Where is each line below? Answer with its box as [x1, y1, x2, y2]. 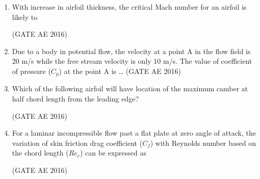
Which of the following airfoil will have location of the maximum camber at [12, 83, 248, 94]
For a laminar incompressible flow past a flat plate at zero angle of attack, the [12, 127, 256, 138]
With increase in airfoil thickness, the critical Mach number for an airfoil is [12, 2, 247, 12]
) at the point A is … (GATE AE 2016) [59, 65, 181, 76]
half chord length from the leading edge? [12, 93, 139, 104]
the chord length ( [12, 147, 69, 158]
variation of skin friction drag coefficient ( [12, 137, 143, 148]
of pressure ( [12, 65, 51, 76]
